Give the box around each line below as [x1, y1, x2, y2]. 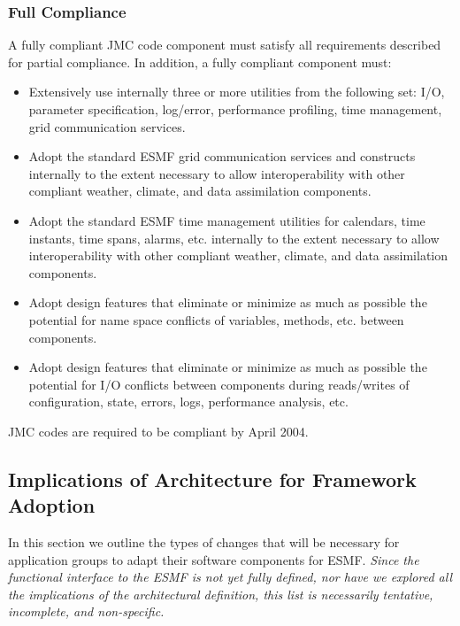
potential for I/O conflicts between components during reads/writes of [28, 375, 410, 393]
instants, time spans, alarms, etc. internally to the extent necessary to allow [28, 228, 440, 247]
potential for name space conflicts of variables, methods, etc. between [28, 310, 404, 328]
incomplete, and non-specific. [8, 602, 165, 621]
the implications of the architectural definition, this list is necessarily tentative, [8, 584, 433, 603]
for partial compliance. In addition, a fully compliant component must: [8, 52, 392, 71]
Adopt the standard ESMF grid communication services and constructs [28, 147, 416, 166]
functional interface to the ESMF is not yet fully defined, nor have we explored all [8, 568, 452, 586]
